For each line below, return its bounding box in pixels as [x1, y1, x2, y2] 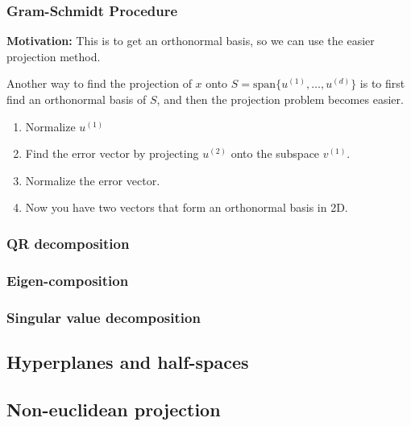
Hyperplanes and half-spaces [6, 349, 249, 374]
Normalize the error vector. [25, 172, 160, 188]
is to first [359, 75, 405, 92]
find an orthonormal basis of [6, 91, 147, 107]
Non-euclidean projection [6, 396, 221, 421]
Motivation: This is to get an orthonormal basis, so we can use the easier [6, 32, 375, 49]
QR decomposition [6, 233, 130, 253]
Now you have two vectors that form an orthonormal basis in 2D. [25, 199, 348, 216]
